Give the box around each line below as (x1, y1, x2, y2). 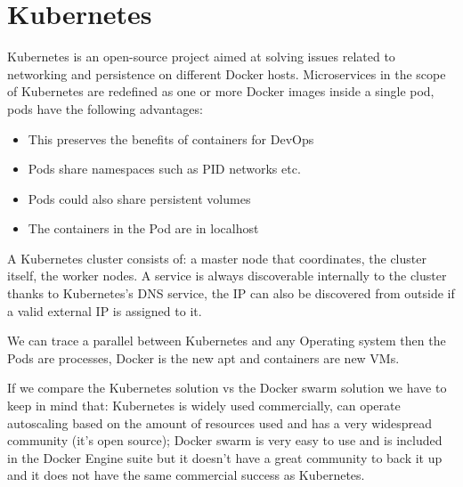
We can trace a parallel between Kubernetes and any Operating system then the (7, 331, 446, 350)
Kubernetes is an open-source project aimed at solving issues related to (7, 47, 395, 66)
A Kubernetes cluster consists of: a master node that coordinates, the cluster (7, 248, 426, 267)
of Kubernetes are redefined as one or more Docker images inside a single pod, (7, 82, 435, 101)
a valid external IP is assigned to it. (7, 301, 202, 320)
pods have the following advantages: (7, 99, 203, 118)
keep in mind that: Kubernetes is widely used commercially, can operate (7, 396, 401, 415)
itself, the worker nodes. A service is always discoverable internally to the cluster (7, 266, 447, 285)
